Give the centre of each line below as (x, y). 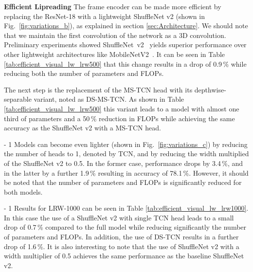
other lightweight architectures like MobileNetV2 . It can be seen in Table (115, 54)
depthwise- (210, 89)
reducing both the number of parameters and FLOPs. (84, 73)
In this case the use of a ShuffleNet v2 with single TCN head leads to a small (119, 217)
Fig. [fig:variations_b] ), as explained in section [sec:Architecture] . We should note (126, 26)
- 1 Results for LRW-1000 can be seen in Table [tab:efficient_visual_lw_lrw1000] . (126, 208)
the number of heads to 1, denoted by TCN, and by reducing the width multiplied (126, 154)
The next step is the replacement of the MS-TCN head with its (98, 89)
